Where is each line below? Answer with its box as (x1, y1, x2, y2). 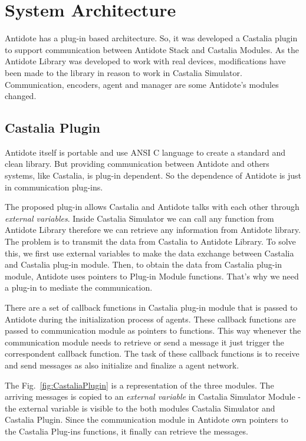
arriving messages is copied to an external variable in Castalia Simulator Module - (5, 390, 301, 403)
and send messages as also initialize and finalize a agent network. (5, 358, 239, 371)
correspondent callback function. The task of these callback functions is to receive (5, 347, 300, 360)
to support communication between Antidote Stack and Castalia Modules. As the (5, 43, 299, 55)
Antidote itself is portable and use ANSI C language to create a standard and (5, 146, 286, 158)
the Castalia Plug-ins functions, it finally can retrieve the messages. (5, 424, 248, 437)
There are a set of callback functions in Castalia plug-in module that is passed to (5, 301, 298, 314)
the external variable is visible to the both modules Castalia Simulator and (5, 401, 275, 414)
